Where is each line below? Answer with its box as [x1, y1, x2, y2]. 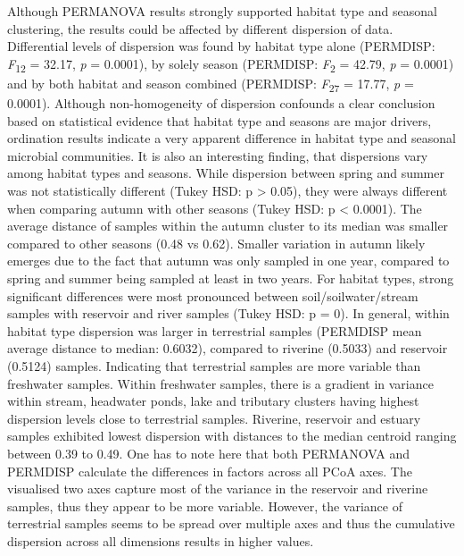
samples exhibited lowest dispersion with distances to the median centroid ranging [7, 426, 457, 445]
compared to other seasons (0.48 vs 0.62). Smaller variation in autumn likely [7, 233, 426, 252]
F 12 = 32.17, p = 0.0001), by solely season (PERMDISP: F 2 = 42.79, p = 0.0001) [7, 54, 454, 75]
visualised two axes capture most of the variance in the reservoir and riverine [7, 479, 428, 498]
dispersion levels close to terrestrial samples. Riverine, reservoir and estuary [7, 409, 421, 427]
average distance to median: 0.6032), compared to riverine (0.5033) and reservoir [7, 339, 448, 358]
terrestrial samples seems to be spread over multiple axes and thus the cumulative [7, 514, 455, 533]
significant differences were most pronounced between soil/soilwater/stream [7, 286, 418, 305]
